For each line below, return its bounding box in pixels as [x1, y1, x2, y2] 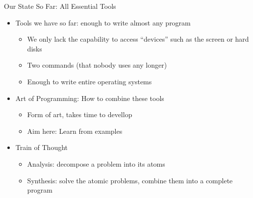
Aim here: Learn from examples [27, 125, 123, 136]
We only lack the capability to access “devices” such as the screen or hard [27, 34, 249, 44]
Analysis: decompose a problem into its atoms [27, 158, 165, 169]
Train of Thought [15, 142, 68, 152]
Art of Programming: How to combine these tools [15, 93, 164, 103]
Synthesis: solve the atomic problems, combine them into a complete [27, 175, 233, 185]
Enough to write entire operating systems [27, 76, 152, 86]
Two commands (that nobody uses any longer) [27, 60, 167, 70]
